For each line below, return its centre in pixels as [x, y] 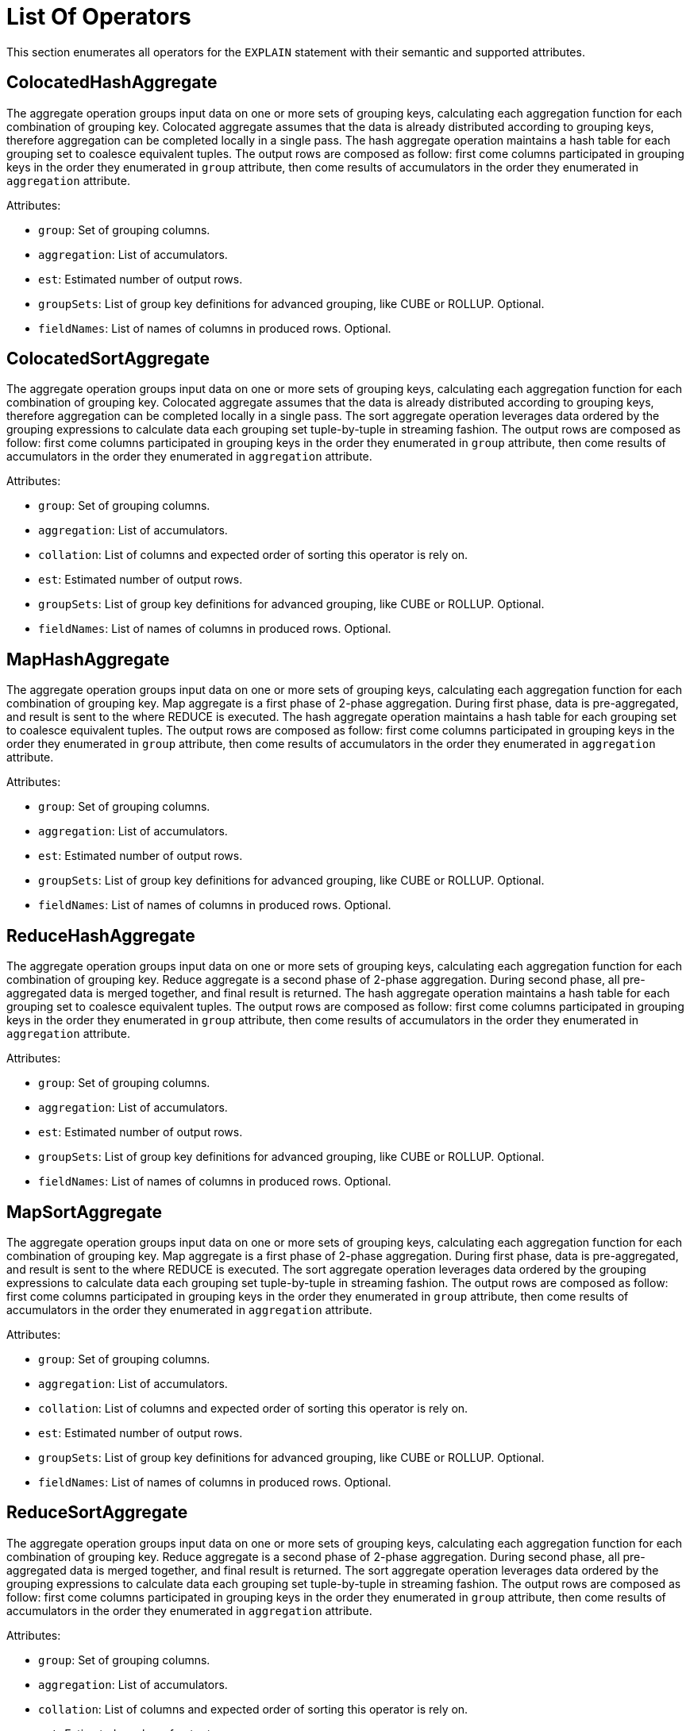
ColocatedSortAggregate [108, 359]
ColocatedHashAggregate [112, 83]
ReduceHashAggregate [101, 935]
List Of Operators [99, 17]
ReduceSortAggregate [97, 1513]
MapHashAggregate [88, 659]
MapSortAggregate [85, 1212]
